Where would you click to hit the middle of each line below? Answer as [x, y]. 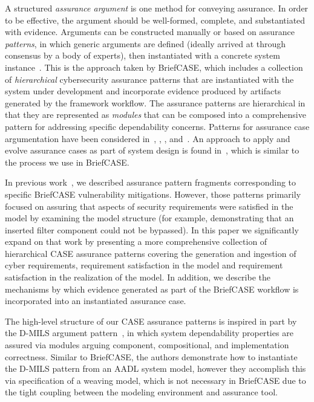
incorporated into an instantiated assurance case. [96, 301]
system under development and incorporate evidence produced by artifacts [143, 91]
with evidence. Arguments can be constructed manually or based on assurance [150, 32]
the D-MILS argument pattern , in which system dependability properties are [149, 333]
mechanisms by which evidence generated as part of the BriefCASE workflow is [152, 289]
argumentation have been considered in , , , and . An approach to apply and [148, 138]
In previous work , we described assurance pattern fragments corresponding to [151, 182]
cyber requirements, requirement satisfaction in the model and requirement [144, 265]
